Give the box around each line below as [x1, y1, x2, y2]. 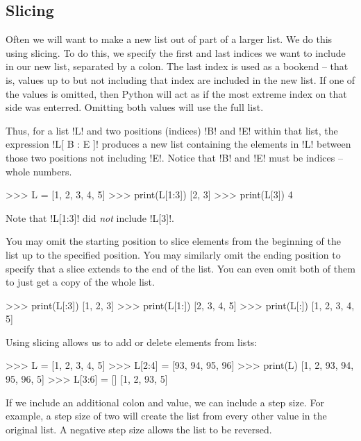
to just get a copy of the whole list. [6, 275, 155, 289]
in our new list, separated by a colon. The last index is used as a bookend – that [6, 59, 349, 73]
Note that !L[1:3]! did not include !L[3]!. [6, 210, 174, 225]
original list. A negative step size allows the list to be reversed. [6, 422, 272, 436]
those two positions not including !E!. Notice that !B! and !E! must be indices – [6, 150, 343, 164]
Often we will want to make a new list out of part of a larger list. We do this [6, 32, 333, 46]
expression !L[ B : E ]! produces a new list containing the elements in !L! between [6, 137, 351, 151]
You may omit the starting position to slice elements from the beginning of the [6, 234, 341, 248]
